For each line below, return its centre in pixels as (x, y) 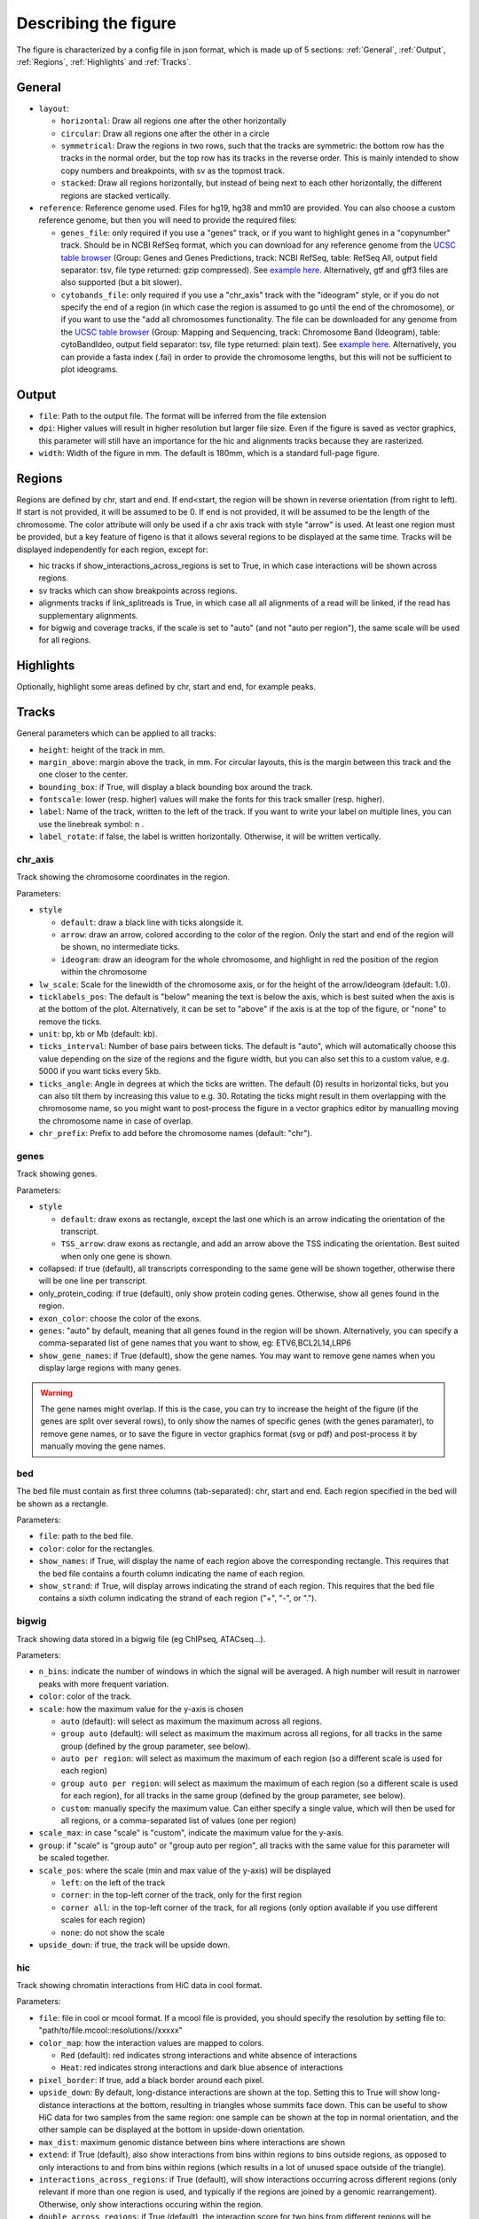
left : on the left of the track (113, 1883)
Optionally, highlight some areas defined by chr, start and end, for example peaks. (166, 687)
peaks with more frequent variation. (104, 1684)
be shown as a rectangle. (63, 1504)
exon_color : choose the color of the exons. (120, 1318)
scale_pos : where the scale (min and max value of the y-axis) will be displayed (185, 1870)
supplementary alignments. (88, 615)
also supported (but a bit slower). (122, 282)
